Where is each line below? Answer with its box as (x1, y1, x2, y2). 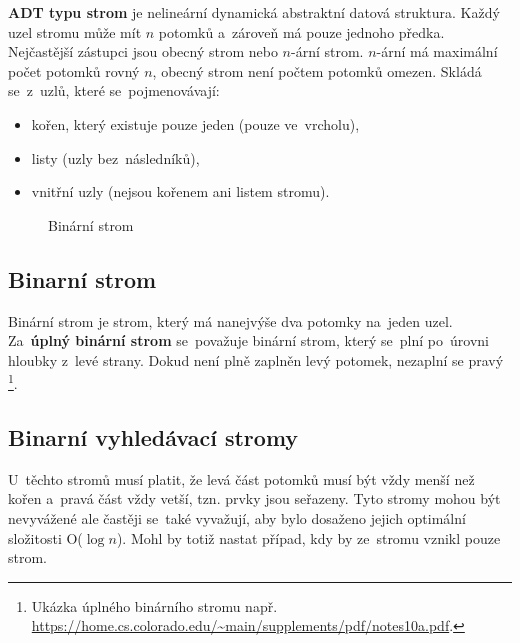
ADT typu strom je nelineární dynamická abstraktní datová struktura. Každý (8, 2, 500, 22)
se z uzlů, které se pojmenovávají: (8, 80, 220, 101)
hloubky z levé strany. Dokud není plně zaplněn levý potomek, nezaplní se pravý (8, 349, 504, 370)
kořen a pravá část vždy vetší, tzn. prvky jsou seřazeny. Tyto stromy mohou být (8, 488, 501, 509)
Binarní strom (8, 263, 157, 294)
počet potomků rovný (8, 60, 140, 81)
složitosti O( (8, 527, 83, 548)
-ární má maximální (376, 41, 498, 62)
